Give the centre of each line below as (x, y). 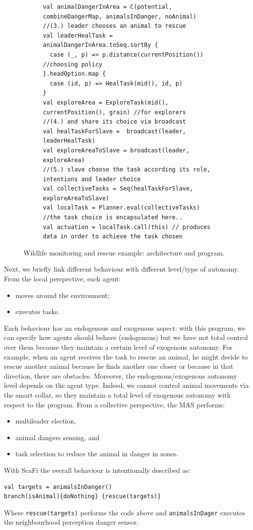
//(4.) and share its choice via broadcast (115, 122)
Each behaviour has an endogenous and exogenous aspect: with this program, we (125, 328)
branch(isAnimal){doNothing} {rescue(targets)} (83, 497)
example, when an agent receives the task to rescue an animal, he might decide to (126, 356)
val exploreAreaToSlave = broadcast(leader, (116, 150)
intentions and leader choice (92, 179)
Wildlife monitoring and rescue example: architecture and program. (124, 252)
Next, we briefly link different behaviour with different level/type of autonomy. (122, 269)
